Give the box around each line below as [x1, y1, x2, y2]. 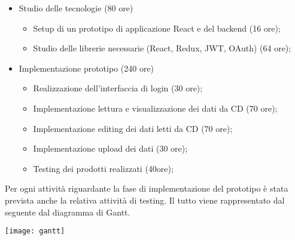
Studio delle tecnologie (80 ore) [19, 2, 133, 14]
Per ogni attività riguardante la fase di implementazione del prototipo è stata [5, 182, 288, 195]
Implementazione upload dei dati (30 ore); [33, 142, 188, 155]
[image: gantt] [5, 227, 65, 236]
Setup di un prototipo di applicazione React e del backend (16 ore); [33, 21, 281, 34]
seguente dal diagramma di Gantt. [5, 205, 130, 218]
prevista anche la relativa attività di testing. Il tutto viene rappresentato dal [5, 193, 285, 206]
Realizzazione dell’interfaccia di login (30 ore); [33, 82, 203, 94]
